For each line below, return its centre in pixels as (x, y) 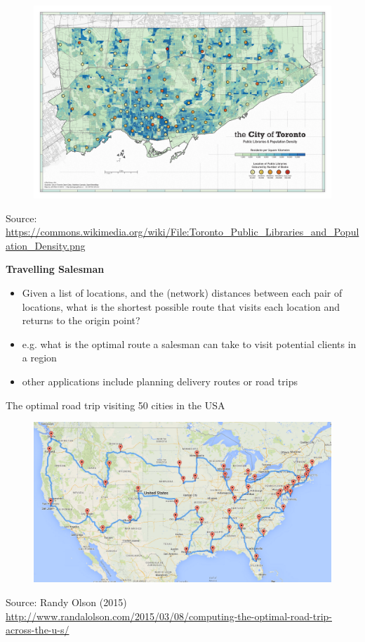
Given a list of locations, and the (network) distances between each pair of (182, 293)
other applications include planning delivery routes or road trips (160, 381)
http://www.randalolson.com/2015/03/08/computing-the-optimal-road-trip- (169, 616)
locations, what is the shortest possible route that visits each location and (181, 306)
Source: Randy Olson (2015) (66, 602)
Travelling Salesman (55, 269)
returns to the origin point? (81, 320)
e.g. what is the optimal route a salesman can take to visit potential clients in (189, 344)
